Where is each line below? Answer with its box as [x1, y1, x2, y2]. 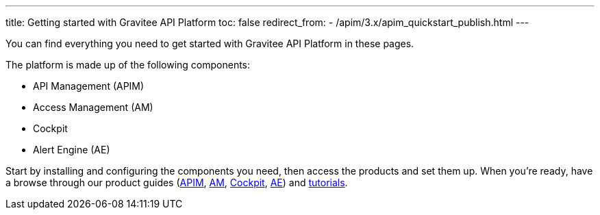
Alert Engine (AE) [33, 144, 110, 155]
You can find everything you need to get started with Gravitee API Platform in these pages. [5, 38, 414, 49]
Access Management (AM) [33, 101, 153, 113]
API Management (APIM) [33, 80, 145, 92]
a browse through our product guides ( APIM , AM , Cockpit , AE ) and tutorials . [5, 177, 348, 188]
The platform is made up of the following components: [5, 59, 251, 71]
